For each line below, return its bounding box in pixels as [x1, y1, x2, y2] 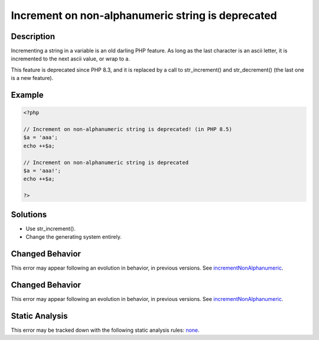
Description [11, 31, 56, 41]
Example [11, 90, 44, 100]
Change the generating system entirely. [25, 233, 122, 240]
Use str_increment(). [25, 225, 76, 232]
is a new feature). [11, 75, 54, 82]
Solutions [11, 209, 47, 219]
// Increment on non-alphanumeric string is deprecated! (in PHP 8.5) [23, 126, 233, 133]
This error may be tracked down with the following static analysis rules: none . [11, 326, 200, 333]
